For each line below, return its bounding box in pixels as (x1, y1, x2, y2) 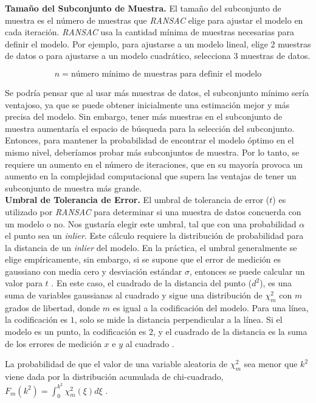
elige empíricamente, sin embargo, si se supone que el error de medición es (5, 253, 281, 266)
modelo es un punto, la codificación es (5, 325, 146, 338)
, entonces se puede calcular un (189, 264, 305, 277)
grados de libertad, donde (5, 301, 100, 314)
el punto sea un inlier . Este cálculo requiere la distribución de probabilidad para (5, 229, 304, 242)
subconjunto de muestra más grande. (5, 181, 142, 194)
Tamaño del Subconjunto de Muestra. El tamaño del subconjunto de (5, 2, 281, 14)
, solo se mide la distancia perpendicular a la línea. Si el (74, 313, 283, 326)
